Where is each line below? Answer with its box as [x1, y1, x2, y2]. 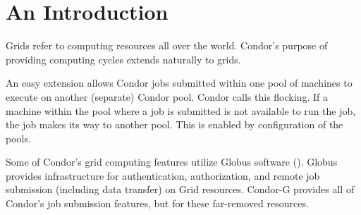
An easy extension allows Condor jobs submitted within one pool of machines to [6, 75, 353, 90]
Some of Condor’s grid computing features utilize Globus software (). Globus [6, 154, 338, 169]
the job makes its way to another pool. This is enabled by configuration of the [6, 117, 343, 132]
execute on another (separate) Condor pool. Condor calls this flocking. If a [6, 89, 328, 104]
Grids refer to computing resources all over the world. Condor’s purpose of [6, 38, 328, 53]
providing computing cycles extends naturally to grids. [6, 51, 241, 66]
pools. [6, 130, 31, 145]
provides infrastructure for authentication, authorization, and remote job [6, 168, 320, 183]
